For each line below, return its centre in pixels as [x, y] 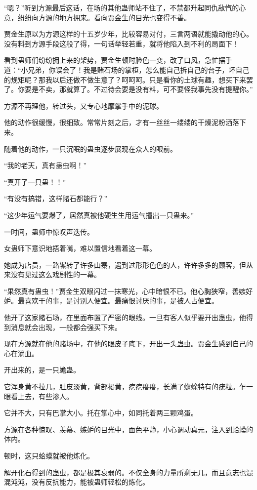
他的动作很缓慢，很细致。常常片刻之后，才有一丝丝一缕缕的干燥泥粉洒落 [122, 122]
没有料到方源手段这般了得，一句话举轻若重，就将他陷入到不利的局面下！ [122, 43]
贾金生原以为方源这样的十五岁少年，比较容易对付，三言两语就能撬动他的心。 [128, 34]
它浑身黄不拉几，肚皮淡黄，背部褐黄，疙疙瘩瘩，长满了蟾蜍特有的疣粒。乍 [125, 387]
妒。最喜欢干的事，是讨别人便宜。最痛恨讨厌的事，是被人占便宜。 [111, 301]
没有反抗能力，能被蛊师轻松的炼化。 [90, 482]
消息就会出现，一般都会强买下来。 [66, 327]
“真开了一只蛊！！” [35, 182]
